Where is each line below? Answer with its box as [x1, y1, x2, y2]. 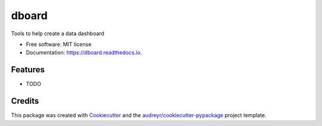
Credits [11, 96, 39, 106]
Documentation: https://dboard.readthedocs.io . [26, 49, 143, 56]
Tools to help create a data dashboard [11, 30, 104, 37]
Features [11, 64, 45, 75]
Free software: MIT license [26, 41, 92, 48]
